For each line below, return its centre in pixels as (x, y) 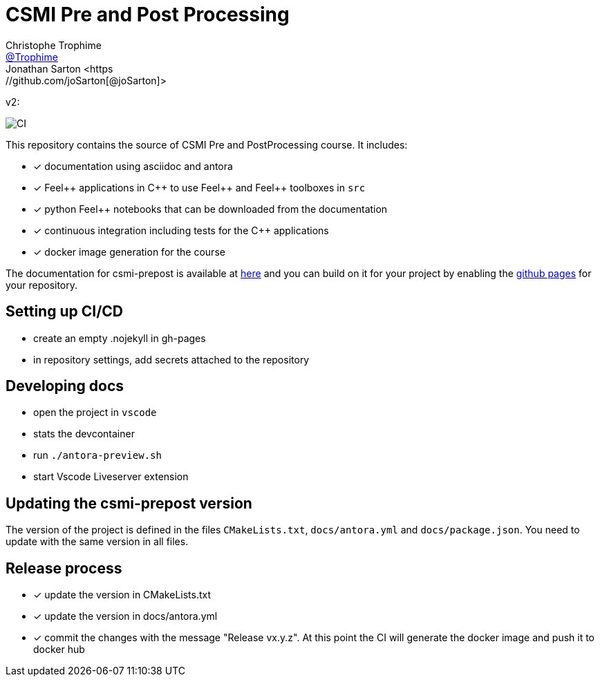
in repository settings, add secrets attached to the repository (171, 359)
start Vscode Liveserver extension (111, 477)
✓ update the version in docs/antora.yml (125, 616)
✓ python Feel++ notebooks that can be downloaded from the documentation (210, 209)
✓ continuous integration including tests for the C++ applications (181, 230)
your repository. (42, 285)
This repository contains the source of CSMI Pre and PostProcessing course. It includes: (207, 144)
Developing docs (65, 386)
